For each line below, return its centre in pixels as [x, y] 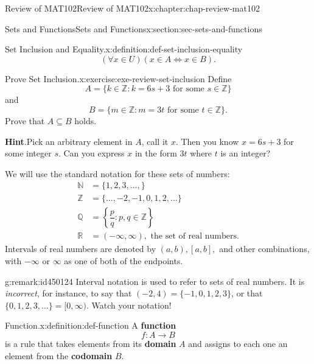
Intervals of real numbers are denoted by [81, 249]
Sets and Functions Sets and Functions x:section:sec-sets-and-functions [134, 28]
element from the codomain [59, 355]
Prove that [25, 120]
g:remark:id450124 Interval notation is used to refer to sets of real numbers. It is [155, 281]
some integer [28, 153]
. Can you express [91, 153]
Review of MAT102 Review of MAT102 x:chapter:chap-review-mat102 [132, 8]
